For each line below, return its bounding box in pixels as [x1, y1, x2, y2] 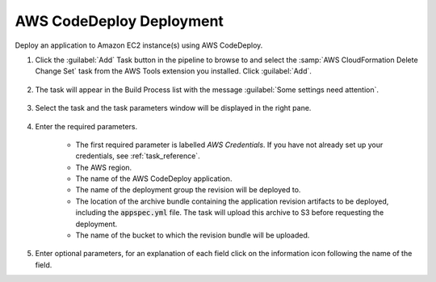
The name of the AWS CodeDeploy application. [75, 174, 233, 183]
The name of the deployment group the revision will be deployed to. [75, 185, 301, 195]
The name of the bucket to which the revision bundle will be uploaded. [75, 230, 310, 240]
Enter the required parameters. [35, 121, 138, 131]
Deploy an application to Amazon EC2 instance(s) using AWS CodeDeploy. [15, 40, 263, 50]
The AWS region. [75, 162, 132, 172]
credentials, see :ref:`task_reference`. [75, 151, 201, 161]
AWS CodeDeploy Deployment [15, 12, 224, 30]
